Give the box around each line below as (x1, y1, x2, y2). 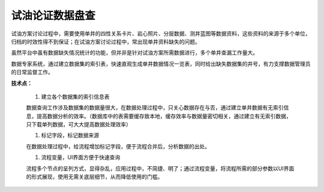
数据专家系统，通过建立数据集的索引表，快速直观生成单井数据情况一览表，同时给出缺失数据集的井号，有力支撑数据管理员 (11, 60, 311, 67)
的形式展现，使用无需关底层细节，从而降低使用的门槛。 (26, 173, 163, 181)
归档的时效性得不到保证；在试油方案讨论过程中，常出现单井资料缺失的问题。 (11, 38, 200, 45)
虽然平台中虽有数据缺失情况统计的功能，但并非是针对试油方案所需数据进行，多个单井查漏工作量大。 (11, 49, 258, 56)
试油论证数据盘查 (11, 9, 96, 22)
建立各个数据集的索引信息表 (41, 93, 110, 100)
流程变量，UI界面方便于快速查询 (41, 154, 121, 161)
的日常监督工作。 (11, 69, 53, 76)
